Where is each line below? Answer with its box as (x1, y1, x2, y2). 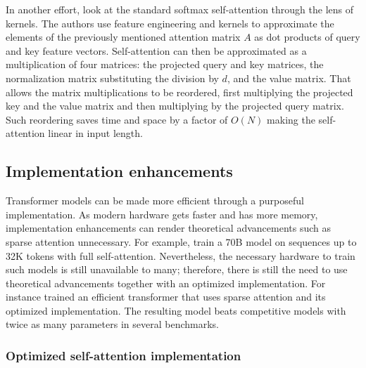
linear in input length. (48, 126, 143, 140)
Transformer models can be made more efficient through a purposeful (6, 193, 304, 208)
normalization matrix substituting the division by (6, 70, 219, 85)
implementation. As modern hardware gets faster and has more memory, (6, 206, 318, 221)
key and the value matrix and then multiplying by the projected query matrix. (6, 98, 344, 113)
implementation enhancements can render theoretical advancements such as (6, 221, 331, 235)
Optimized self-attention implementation (6, 347, 241, 364)
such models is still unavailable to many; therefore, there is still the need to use (6, 262, 348, 277)
